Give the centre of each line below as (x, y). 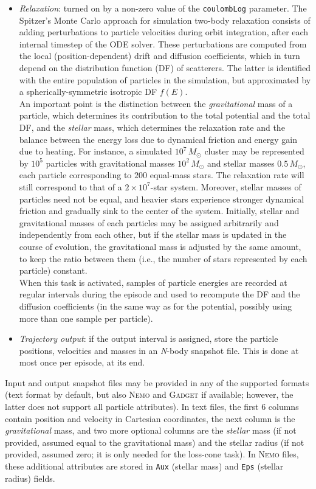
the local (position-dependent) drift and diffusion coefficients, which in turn (160, 56)
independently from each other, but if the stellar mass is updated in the (153, 234)
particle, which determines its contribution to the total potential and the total (165, 115)
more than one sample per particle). (86, 318)
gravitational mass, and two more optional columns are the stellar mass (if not (151, 430)
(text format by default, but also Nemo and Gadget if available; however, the (149, 394)
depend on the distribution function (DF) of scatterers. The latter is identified (165, 68)
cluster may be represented (254, 151)
